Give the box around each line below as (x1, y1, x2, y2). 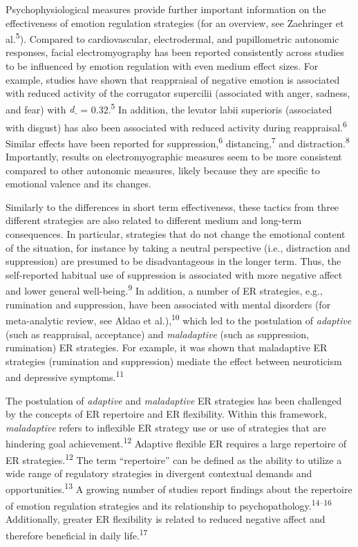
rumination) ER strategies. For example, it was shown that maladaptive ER (6, 340, 328, 355)
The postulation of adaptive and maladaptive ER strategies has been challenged (6, 393, 342, 407)
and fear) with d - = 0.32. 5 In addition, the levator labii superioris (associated (6, 100, 332, 118)
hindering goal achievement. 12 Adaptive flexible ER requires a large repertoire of (6, 434, 347, 450)
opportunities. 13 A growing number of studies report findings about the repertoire (6, 480, 352, 497)
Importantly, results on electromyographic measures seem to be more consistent (6, 149, 342, 164)
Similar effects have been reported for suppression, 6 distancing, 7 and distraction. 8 (6, 133, 350, 150)
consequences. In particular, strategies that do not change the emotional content (6, 227, 346, 241)
